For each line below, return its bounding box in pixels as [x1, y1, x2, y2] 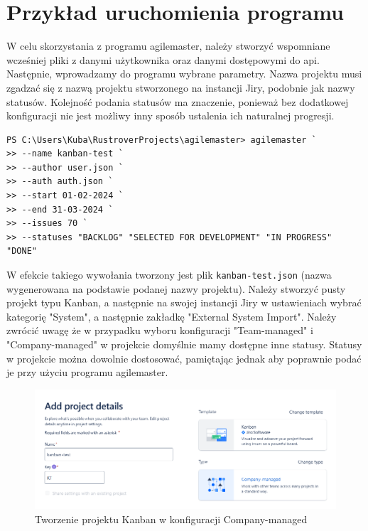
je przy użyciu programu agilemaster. [6, 365, 168, 380]
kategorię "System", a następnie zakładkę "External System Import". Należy [6, 309, 337, 323]
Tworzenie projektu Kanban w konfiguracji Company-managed [35, 511, 308, 526]
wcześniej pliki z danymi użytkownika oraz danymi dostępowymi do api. [6, 52, 320, 67]
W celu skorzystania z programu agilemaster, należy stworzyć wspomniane [6, 38, 330, 53]
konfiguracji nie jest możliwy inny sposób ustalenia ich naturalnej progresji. [6, 108, 335, 123]
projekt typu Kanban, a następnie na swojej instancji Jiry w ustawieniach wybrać [6, 295, 362, 310]
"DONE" [6, 246, 37, 257]
